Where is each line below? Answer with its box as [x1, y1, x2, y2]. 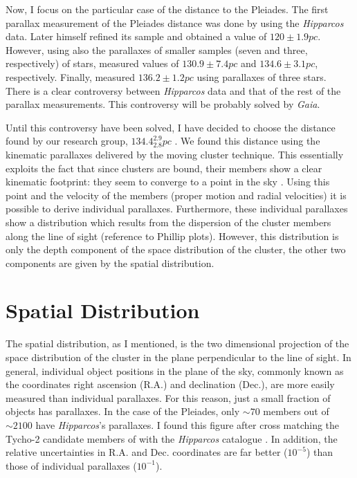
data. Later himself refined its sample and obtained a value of [6, 29, 267, 44]
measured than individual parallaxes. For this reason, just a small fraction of [6, 390, 331, 405]
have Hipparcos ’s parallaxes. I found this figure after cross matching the [35, 417, 340, 432]
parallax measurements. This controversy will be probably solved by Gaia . [6, 97, 320, 111]
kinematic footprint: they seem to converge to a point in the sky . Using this [6, 174, 330, 189]
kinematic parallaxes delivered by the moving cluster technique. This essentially [6, 147, 344, 161]
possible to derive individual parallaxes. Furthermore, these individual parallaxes [6, 201, 348, 216]
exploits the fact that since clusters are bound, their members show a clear [6, 160, 322, 175]
